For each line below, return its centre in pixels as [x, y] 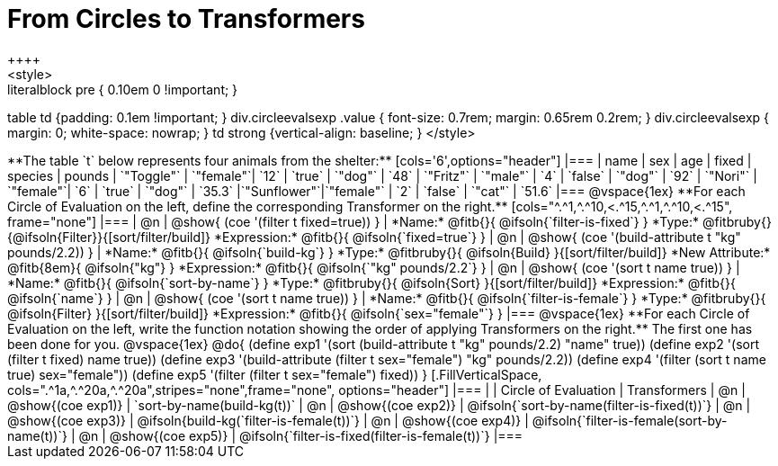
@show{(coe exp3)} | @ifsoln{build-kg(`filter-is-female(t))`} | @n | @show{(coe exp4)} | [268, 420]
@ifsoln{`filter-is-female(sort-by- [630, 420]
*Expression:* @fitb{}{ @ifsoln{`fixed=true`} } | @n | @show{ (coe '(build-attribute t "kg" [478, 237]
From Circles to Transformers [186, 19]
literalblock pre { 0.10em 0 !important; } [123, 89]
